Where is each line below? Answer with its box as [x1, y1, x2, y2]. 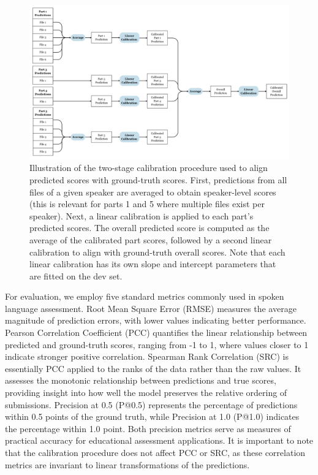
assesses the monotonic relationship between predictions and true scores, [5, 374, 276, 387]
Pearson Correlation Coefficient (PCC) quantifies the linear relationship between [5, 326, 308, 339]
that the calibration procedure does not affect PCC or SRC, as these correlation [5, 446, 306, 458]
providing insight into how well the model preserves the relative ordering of [5, 386, 287, 399]
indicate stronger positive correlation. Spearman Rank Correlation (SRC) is [5, 350, 289, 363]
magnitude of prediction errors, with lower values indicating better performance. [5, 314, 306, 327]
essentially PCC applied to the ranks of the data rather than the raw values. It [5, 362, 301, 374]
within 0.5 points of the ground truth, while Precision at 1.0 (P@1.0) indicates [5, 410, 300, 423]
